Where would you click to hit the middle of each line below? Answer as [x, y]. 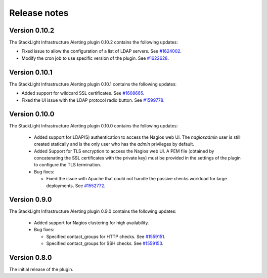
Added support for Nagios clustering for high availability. [91, 223]
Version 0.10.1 [31, 72]
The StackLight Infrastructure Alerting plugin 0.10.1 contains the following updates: [93, 84]
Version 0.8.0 [30, 258]
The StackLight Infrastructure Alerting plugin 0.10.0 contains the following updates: [93, 126]
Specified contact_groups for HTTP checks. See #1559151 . [106, 237]
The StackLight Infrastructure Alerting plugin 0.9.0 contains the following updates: [93, 211]
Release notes [39, 13]
